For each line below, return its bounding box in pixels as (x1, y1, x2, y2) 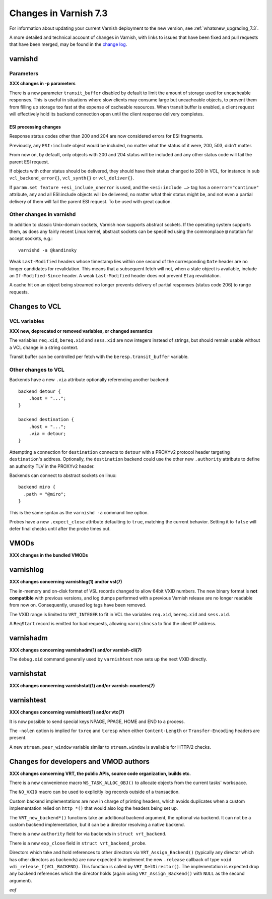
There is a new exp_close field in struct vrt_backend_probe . (9, 840, 147, 846)
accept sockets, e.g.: (9, 235, 53, 242)
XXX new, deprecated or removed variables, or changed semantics (9, 328, 153, 334)
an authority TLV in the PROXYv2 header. (9, 463, 95, 469)
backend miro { (18, 484, 56, 490)
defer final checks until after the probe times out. (9, 526, 111, 532)
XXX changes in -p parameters (9, 81, 76, 87)
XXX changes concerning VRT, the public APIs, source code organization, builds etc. (9, 770, 191, 776)
